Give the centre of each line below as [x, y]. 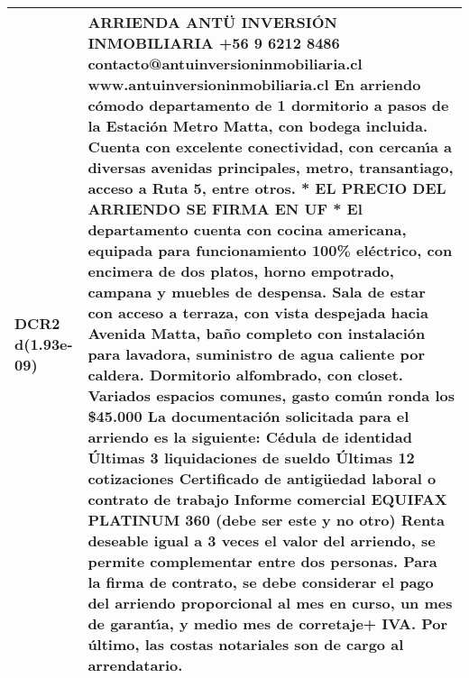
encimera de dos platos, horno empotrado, [241, 271]
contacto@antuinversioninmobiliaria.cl [225, 64]
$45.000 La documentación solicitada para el [248, 416]
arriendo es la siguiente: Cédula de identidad [250, 437]
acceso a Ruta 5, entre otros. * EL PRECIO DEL [267, 188]
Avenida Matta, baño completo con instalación [257, 333]
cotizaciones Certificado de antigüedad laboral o [262, 478]
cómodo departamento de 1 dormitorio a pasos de [268, 105]
